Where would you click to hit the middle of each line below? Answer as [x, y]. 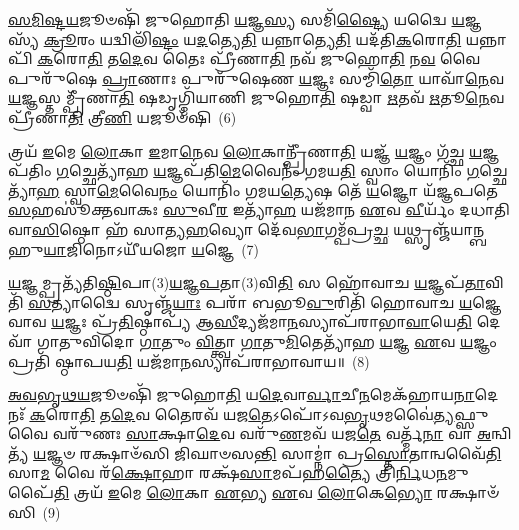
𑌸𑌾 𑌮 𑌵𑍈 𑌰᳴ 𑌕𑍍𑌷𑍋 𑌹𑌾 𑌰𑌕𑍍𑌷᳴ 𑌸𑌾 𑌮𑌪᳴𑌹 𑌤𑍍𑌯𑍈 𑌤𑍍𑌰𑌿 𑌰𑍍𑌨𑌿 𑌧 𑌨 [228, 472]
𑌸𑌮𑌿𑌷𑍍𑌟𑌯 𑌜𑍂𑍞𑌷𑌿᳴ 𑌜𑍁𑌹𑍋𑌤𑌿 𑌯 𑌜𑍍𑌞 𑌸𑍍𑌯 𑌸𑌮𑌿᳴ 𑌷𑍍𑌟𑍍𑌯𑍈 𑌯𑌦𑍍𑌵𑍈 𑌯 [236, 19]
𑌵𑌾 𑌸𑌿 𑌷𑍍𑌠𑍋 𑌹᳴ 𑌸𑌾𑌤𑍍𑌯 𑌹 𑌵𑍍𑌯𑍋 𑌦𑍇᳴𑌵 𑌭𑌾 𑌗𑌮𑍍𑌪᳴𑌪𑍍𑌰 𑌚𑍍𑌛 [198, 228]
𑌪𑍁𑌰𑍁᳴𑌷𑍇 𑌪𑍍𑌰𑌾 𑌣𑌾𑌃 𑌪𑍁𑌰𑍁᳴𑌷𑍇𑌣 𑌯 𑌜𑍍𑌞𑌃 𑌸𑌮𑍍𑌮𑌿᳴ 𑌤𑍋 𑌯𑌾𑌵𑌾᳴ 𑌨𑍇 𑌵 [256, 77]
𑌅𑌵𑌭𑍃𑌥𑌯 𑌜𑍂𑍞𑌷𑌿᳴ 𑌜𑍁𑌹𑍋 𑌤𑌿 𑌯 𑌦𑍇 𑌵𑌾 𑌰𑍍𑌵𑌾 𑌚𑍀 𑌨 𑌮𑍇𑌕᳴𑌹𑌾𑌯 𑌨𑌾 [241, 394]
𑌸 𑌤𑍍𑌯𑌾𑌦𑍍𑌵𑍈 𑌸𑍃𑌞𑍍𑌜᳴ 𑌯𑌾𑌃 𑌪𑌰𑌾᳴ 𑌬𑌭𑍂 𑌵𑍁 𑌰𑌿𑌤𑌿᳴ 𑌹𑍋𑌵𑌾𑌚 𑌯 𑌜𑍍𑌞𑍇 [265, 301]
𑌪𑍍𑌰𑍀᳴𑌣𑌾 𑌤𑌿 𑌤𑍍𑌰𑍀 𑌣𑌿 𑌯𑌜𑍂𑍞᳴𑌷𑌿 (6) [122, 116]
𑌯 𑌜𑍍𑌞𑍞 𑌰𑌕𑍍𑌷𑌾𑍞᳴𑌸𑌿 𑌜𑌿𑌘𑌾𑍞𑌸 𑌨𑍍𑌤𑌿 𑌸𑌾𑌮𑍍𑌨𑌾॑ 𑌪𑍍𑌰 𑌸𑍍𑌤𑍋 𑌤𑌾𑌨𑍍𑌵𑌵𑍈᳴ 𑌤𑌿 [267, 452]
